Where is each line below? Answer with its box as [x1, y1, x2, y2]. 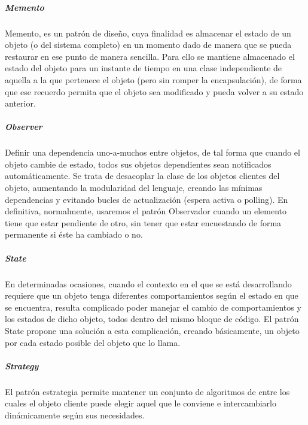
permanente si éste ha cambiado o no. [5, 228, 143, 241]
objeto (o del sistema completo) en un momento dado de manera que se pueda [5, 38, 292, 51]
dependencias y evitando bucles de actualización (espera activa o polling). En [5, 193, 288, 205]
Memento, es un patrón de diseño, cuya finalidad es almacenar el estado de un [5, 26, 291, 39]
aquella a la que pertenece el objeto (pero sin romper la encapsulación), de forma [5, 73, 302, 86]
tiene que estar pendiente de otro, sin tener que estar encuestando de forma [5, 216, 282, 229]
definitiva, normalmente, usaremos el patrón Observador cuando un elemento [5, 205, 286, 217]
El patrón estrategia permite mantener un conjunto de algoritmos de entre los [5, 385, 290, 397]
